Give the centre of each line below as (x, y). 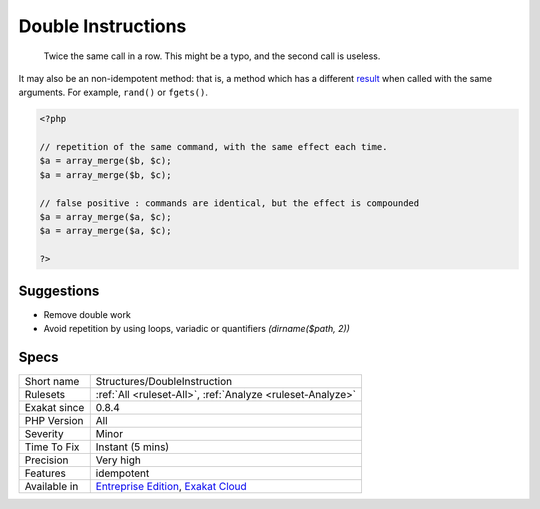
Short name (52, 382)
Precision (46, 460)
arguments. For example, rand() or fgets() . (113, 92)
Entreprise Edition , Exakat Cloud (171, 487)
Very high (118, 460)
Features (45, 473)
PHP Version (54, 421)
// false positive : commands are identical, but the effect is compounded (229, 203)
